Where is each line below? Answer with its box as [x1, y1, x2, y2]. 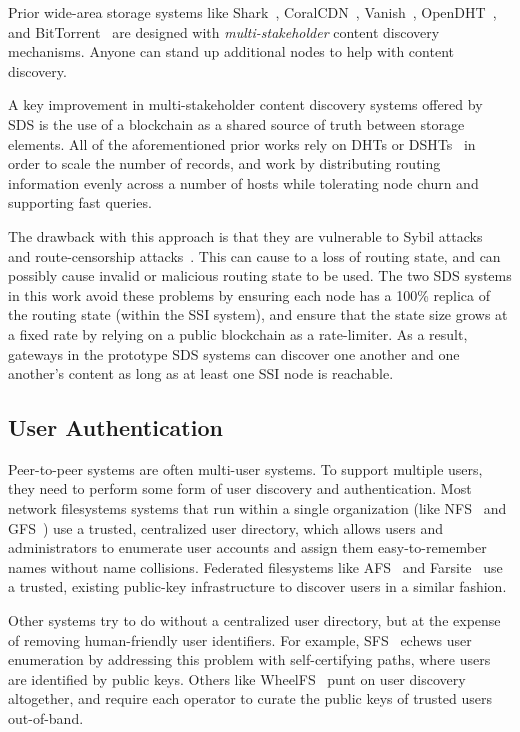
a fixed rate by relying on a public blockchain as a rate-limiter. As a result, [8, 323, 468, 344]
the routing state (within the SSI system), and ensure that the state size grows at [8, 304, 508, 325]
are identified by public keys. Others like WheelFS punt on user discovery [8, 668, 466, 689]
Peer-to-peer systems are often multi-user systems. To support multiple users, [8, 458, 483, 479]
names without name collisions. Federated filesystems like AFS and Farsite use [8, 556, 503, 577]
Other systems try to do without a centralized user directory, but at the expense [8, 610, 501, 631]
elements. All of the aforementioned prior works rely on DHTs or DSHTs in [8, 133, 476, 154]
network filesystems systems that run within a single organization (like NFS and [8, 498, 507, 519]
